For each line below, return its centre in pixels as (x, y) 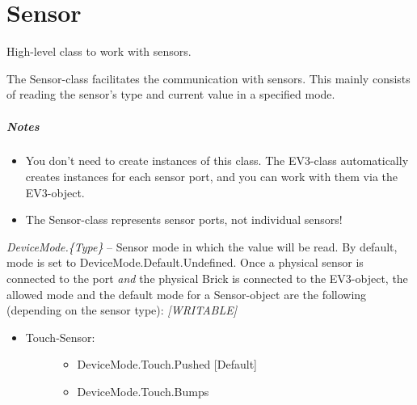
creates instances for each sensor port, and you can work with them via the (212, 177)
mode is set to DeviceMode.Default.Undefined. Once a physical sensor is (185, 262)
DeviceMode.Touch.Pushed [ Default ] (167, 364)
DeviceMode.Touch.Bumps (143, 391)
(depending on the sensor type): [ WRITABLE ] (122, 310)
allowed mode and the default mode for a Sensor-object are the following (187, 294)
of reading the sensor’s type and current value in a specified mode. (171, 94)
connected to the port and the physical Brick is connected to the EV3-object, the (207, 278)
